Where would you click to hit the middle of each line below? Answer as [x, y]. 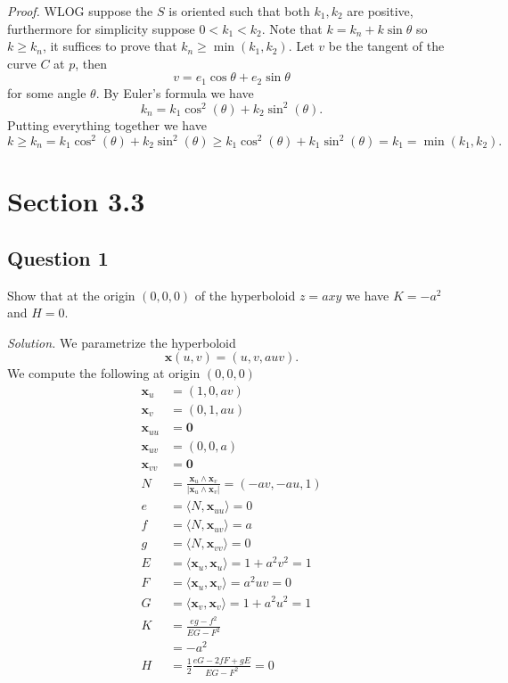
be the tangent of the [386, 46]
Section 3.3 [76, 201]
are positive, [380, 11]
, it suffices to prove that [110, 46]
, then [91, 63]
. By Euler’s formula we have [175, 92]
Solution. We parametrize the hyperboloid [122, 342]
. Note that [292, 28]
